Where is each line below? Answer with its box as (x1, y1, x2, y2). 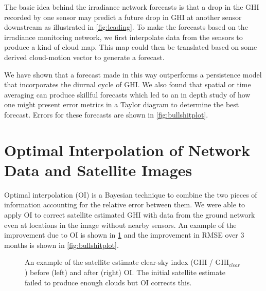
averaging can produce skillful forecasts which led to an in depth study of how (4, 89, 251, 100)
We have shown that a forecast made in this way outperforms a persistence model (4, 69, 262, 80)
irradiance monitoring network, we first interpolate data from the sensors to (4, 31, 243, 42)
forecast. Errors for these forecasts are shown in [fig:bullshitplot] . (4, 109, 208, 120)
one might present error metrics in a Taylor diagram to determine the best (4, 99, 239, 110)
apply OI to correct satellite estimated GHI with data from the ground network (4, 209, 255, 220)
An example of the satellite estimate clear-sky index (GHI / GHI (25, 257, 229, 267)
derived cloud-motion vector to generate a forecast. (4, 51, 165, 62)
